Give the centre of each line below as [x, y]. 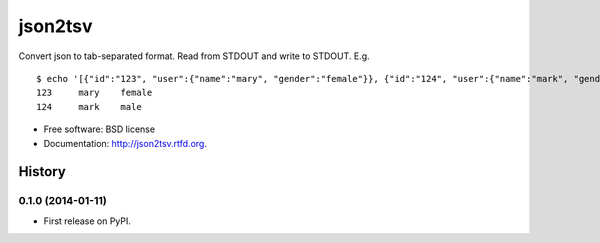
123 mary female [94, 93]
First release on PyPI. [87, 221]
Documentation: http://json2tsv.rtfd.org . [125, 143]
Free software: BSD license [99, 129]
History [42, 171]
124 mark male [89, 106]
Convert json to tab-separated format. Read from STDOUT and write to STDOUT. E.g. [194, 56]
